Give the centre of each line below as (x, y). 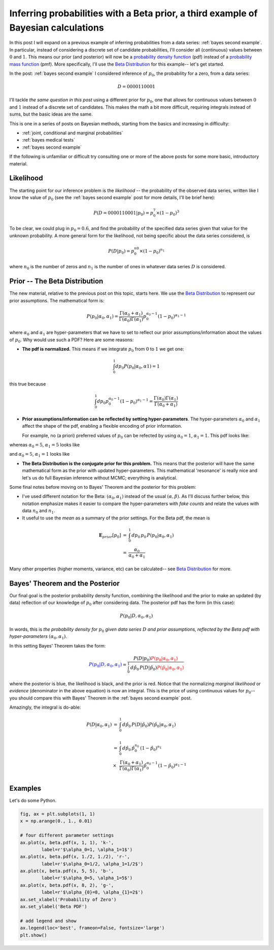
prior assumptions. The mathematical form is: (57, 300)
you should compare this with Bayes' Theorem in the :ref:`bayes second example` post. (101, 698)
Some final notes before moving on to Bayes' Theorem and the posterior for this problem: (103, 487)
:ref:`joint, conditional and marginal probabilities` (73, 133)
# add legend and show (48, 921)
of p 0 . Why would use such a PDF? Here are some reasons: (72, 340)
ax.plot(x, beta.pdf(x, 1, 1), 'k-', (67, 842)
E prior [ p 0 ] (110, 536)
